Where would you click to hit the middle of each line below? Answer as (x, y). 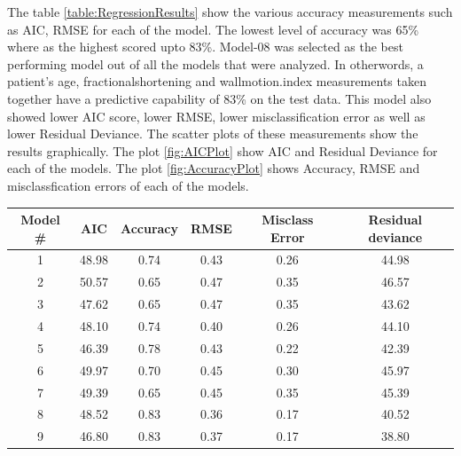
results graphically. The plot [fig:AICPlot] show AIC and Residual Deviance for (223, 150)
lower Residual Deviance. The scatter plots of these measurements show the (213, 134)
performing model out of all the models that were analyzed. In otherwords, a (215, 63)
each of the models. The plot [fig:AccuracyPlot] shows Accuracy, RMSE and (214, 168)
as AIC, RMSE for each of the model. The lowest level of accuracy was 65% (213, 29)
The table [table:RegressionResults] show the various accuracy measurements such (230, 12)
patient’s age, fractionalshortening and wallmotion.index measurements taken (217, 81)
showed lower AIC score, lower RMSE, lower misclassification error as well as (216, 116)
